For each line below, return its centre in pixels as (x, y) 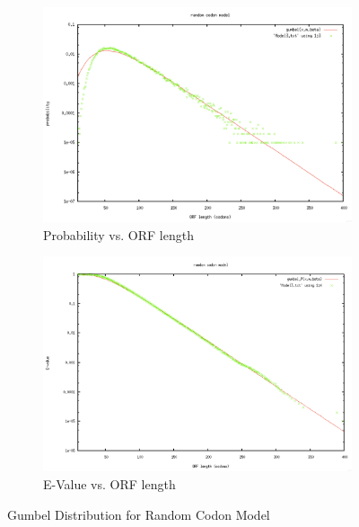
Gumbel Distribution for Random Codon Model (139, 514)
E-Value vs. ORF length (109, 484)
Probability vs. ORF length (118, 234)
